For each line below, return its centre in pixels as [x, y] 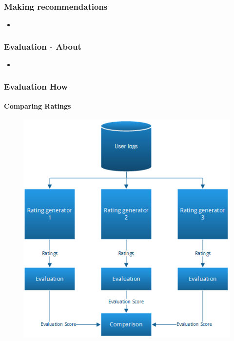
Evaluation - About [43, 46]
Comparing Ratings [38, 106]
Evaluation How [36, 86]
